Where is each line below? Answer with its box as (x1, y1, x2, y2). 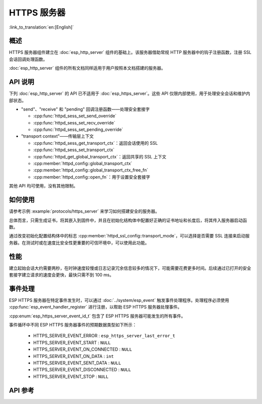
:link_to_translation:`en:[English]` (9, 24, 74, 30)
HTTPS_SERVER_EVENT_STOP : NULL (33, 373, 109, 379)
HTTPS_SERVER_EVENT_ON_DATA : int (33, 353, 114, 359)
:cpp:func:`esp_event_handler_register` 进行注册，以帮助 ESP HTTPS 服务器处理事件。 (9, 304, 182, 310)
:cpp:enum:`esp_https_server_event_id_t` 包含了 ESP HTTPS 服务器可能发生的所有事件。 (9, 313, 186, 319)
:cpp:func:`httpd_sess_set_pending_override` (33, 126, 123, 133)
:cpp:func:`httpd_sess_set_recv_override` (33, 120, 115, 125)
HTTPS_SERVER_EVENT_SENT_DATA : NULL (33, 360, 121, 366)
